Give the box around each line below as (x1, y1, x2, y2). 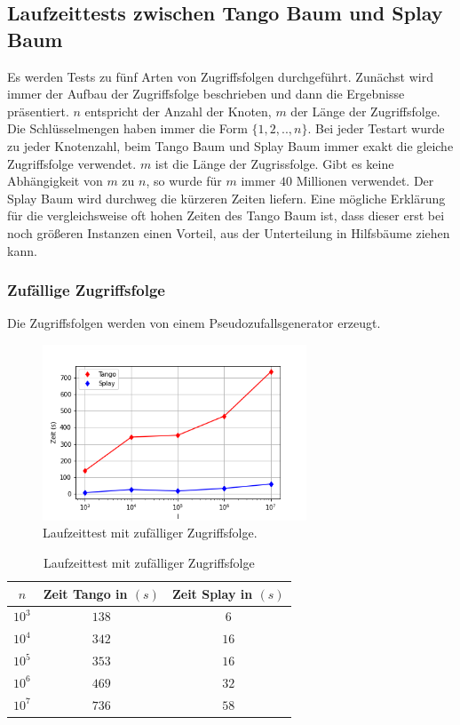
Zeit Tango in (43, 584, 128, 602)
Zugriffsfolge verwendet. (7, 154, 137, 172)
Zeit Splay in (171, 584, 253, 602)
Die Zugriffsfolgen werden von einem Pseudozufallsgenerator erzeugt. (7, 314, 381, 332)
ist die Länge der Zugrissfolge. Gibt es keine (155, 154, 394, 172)
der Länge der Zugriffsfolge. (290, 101, 440, 120)
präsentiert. (7, 101, 69, 120)
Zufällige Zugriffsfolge (7, 279, 165, 301)
